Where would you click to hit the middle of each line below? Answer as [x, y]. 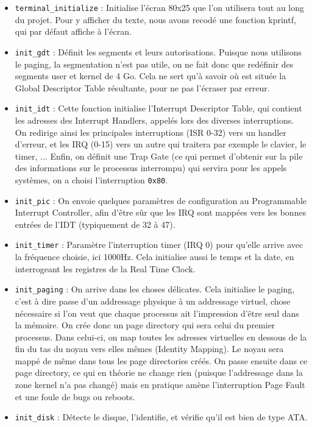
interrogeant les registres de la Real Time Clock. [105, 268]
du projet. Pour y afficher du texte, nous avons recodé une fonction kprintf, [155, 19]
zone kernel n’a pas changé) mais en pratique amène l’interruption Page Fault [160, 385]
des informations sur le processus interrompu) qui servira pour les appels [151, 168]
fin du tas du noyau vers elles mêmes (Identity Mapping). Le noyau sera [149, 349]
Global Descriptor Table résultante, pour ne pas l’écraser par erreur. [142, 87]
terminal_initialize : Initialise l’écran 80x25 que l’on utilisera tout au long [160, 7]
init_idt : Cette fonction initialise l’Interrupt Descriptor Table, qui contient [158, 108]
